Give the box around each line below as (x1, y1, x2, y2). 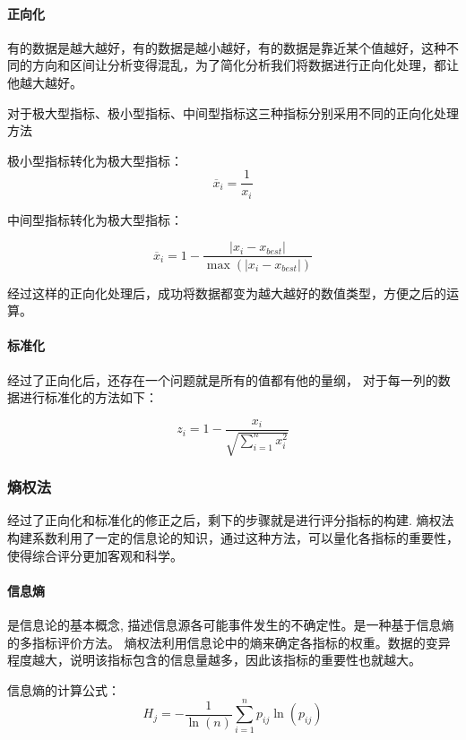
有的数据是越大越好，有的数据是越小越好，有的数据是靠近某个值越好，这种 (7, 38, 446, 56)
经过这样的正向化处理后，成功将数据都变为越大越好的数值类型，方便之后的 (7, 283, 446, 302)
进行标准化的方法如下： (19, 388, 158, 407)
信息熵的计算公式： (7, 680, 120, 699)
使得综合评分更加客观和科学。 (7, 546, 183, 564)
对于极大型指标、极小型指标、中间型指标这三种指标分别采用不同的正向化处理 (7, 103, 459, 122)
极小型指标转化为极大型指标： (7, 151, 183, 169)
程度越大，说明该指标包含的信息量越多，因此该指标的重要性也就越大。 (7, 650, 421, 669)
